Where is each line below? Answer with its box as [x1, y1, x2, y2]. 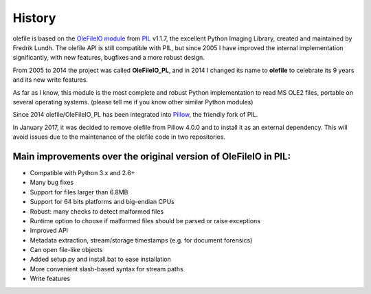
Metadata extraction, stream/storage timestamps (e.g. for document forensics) [30, 236, 253, 244]
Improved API [30, 227, 69, 235]
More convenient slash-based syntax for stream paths [30, 264, 183, 273]
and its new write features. [12, 76, 89, 84]
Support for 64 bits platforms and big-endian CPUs [30, 198, 175, 206]
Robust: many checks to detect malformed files [30, 207, 164, 216]
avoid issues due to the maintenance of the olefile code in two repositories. [12, 133, 226, 141]
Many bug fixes [30, 179, 74, 187]
